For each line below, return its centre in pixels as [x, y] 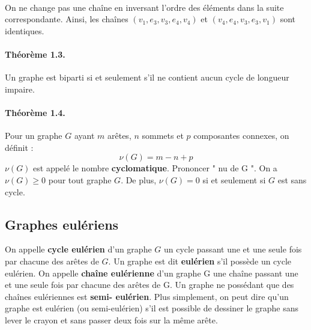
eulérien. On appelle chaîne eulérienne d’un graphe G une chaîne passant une [152, 273]
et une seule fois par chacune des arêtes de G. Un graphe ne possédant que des [149, 285]
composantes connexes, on [241, 136]
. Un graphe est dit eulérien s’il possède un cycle [200, 261]
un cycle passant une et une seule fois [233, 249]
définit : [19, 147]
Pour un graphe [34, 136]
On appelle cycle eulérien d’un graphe [78, 249]
